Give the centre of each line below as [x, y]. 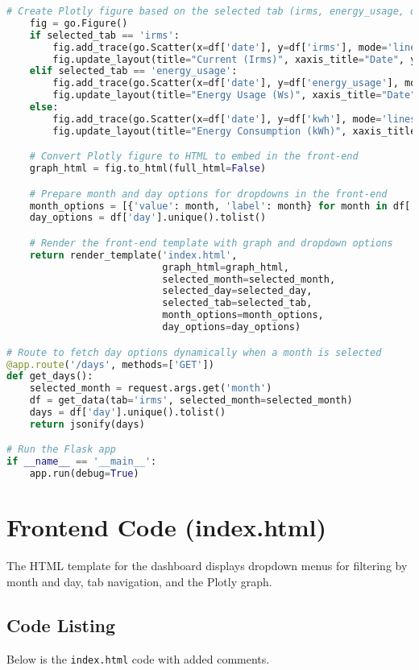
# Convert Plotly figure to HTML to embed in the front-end [194, 157]
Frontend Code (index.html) [167, 527]
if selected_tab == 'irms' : [104, 35]
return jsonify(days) [87, 424]
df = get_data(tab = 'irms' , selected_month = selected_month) [191, 401]
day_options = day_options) [232, 327]
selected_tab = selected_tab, [237, 303]
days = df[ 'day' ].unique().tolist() [128, 412]
